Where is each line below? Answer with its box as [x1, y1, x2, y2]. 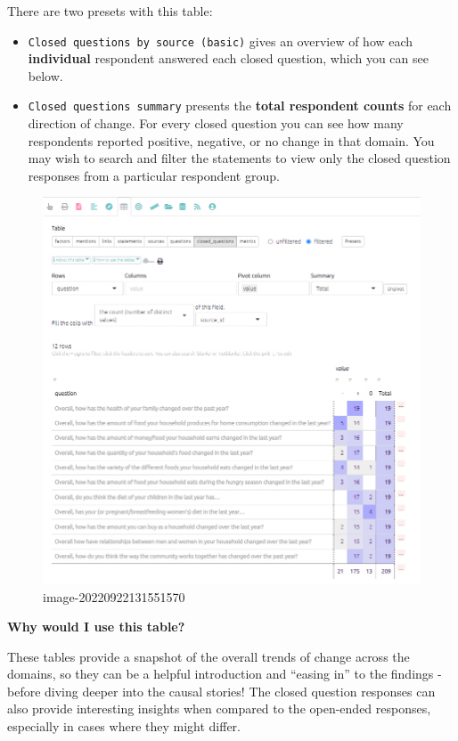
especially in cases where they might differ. [7, 717, 241, 736]
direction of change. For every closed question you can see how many [28, 114, 404, 133]
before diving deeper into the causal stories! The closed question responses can [7, 681, 436, 700]
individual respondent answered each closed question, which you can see [28, 49, 429, 68]
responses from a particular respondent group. [28, 166, 280, 184]
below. [28, 66, 63, 85]
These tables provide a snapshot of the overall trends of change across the [7, 647, 410, 665]
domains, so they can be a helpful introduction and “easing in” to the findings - [7, 664, 442, 683]
